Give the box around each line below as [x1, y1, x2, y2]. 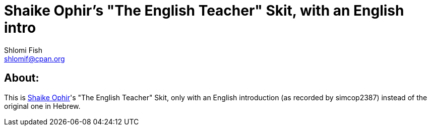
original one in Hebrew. [4, 101, 81, 110]
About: [4, 72, 39, 85]
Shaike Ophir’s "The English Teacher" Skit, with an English [4, 2, 404, 19]
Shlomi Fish [4, 45, 42, 54]
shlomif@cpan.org [4, 54, 65, 63]
